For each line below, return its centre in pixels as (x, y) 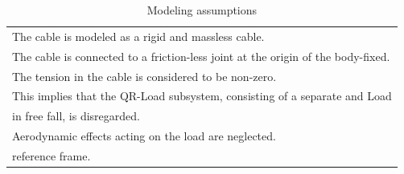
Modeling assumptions (202, 10)
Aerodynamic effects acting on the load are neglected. (144, 136)
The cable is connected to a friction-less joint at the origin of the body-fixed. (201, 56)
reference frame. (52, 155)
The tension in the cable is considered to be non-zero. (144, 76)
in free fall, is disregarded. (76, 116)
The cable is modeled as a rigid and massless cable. (138, 36)
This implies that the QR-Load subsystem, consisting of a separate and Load (202, 96)
